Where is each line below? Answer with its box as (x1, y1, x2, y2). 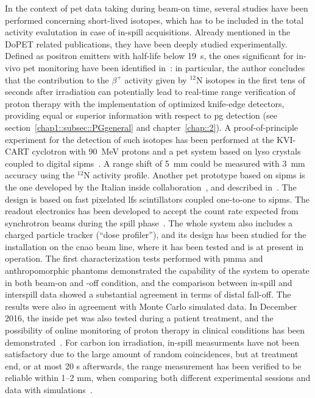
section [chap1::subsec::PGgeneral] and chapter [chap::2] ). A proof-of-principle (5, 120, 299, 133)
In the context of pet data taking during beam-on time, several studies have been (5, 2, 308, 14)
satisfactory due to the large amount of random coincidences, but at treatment (5, 347, 299, 360)
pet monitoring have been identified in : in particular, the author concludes (23, 61, 305, 74)
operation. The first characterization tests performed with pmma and (5, 252, 263, 265)
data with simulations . (5, 383, 93, 396)
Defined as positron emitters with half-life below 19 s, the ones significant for (5, 49, 294, 62)
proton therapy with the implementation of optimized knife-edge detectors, (5, 97, 285, 110)
